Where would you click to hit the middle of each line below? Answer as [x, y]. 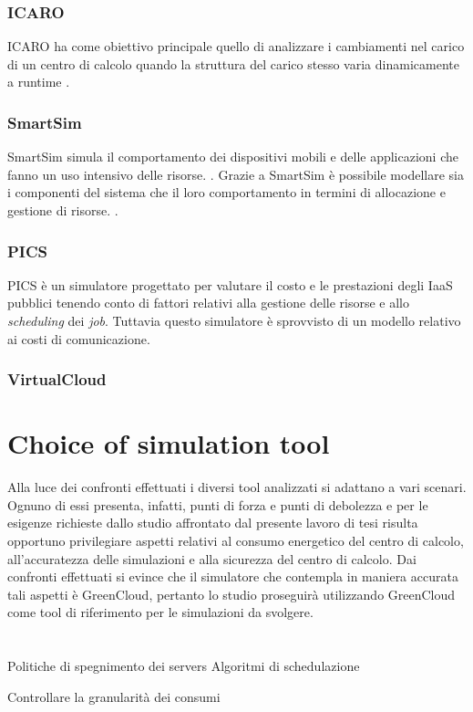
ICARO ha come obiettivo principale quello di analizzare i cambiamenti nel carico [236, 46]
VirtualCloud [57, 379]
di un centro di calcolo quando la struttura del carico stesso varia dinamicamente [233, 63]
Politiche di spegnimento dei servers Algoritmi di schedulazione [184, 666]
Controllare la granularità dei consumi [114, 696]
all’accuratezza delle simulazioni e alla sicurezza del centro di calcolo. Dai [212, 558]
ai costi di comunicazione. [79, 338]
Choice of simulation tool [169, 443]
